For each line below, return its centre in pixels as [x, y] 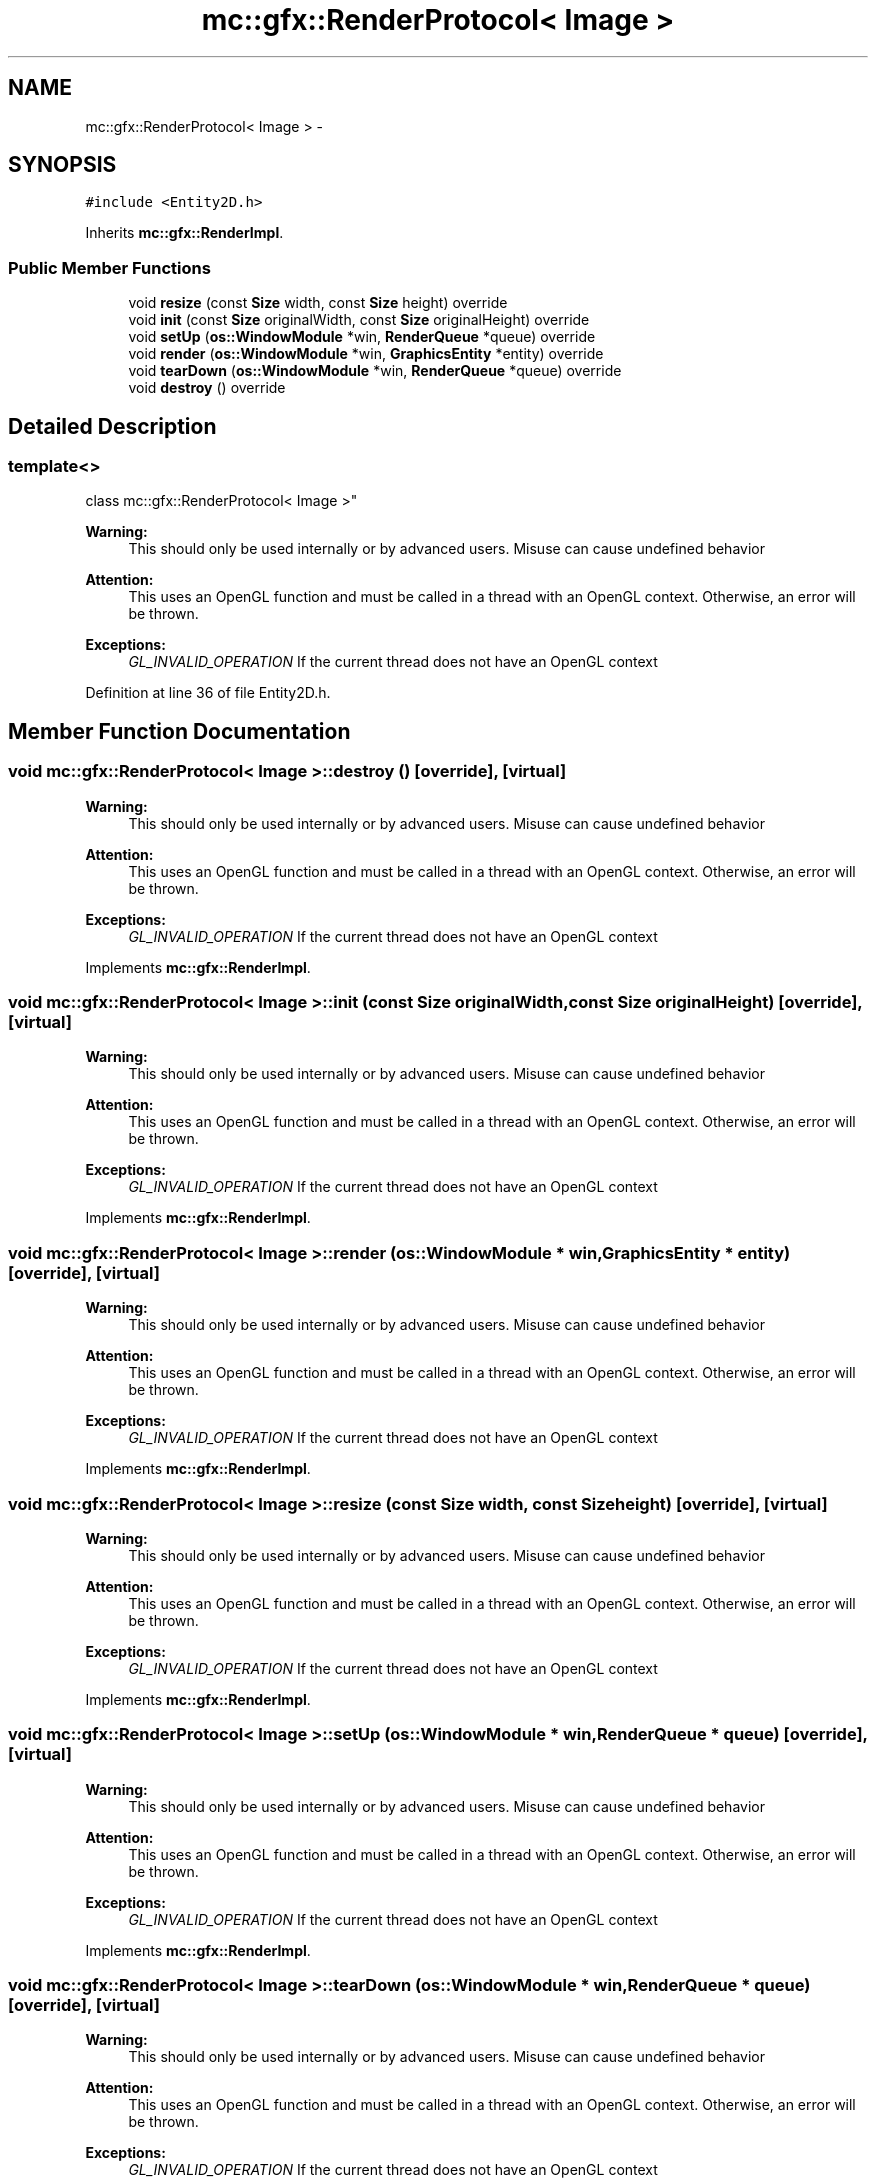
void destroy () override [207, 388]
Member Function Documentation [179, 731]
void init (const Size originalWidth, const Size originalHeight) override [359, 320]
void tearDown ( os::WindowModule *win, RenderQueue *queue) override [375, 371]
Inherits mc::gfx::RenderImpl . [184, 233]
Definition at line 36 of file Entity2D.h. [208, 693]
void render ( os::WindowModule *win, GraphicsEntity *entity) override [366, 354]
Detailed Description [112, 426]
